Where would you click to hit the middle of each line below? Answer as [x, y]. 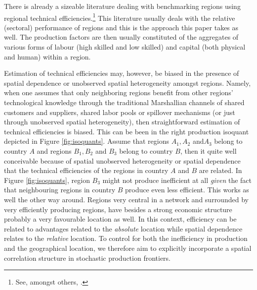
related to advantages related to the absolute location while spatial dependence [123, 228]
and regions [54, 150]
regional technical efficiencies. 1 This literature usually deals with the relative [120, 17]
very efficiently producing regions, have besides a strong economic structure [118, 209]
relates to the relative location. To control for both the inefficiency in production [126, 238]
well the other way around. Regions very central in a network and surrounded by [126, 199]
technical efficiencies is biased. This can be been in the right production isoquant [127, 131]
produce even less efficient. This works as [187, 190]
